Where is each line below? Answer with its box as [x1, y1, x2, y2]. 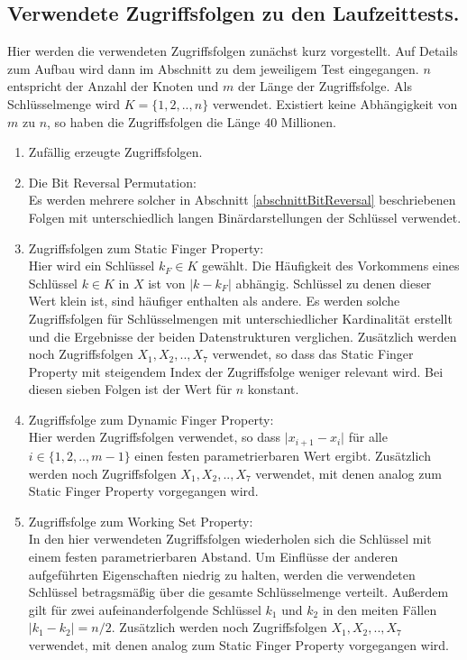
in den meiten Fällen [322, 600, 437, 619]
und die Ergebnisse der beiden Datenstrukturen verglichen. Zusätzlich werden [28, 326, 457, 345]
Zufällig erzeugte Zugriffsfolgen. [28, 142, 203, 161]
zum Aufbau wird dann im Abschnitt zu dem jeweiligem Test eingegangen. [7, 59, 419, 78]
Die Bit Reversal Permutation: [28, 172, 197, 191]
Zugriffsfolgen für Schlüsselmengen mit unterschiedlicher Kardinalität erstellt [28, 308, 453, 327]
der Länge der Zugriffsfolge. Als [237, 77, 412, 96]
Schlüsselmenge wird [7, 94, 121, 113]
